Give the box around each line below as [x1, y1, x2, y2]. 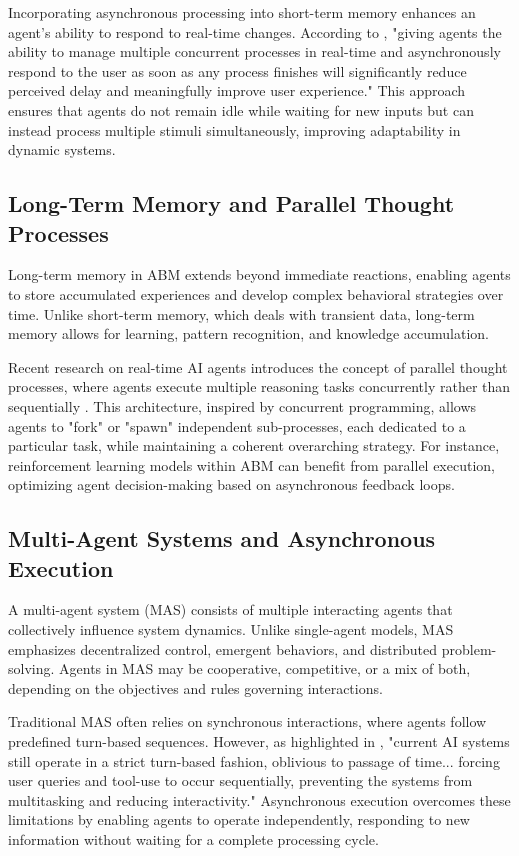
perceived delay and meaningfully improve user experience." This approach [8, 80, 466, 101]
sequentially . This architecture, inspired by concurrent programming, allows [8, 395, 477, 416]
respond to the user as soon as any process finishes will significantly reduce [8, 60, 467, 81]
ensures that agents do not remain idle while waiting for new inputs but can [8, 99, 474, 120]
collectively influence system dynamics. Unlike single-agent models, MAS [8, 619, 454, 640]
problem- [441, 638, 497, 659]
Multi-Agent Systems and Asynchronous [8, 523, 436, 554]
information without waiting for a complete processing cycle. [8, 829, 379, 849]
